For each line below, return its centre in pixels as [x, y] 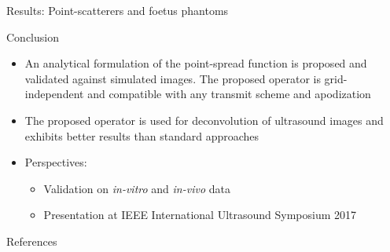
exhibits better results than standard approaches [142, 135]
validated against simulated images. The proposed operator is [173, 78]
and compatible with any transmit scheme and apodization [229, 94]
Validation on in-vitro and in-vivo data [137, 188]
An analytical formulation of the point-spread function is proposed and [196, 63]
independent [54, 94]
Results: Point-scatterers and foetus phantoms [118, 10]
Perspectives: [56, 162]
